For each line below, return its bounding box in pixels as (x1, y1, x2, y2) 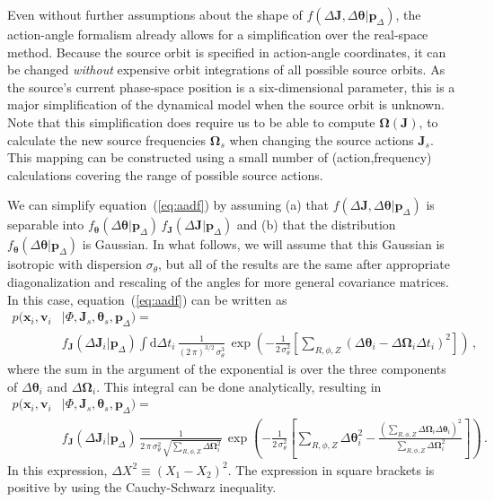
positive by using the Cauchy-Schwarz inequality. (7, 478, 277, 497)
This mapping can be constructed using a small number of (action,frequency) (7, 148, 432, 167)
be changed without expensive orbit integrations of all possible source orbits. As (7, 60, 445, 79)
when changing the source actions (229, 130, 414, 149)
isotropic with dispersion (7, 255, 143, 273)
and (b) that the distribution (236, 215, 396, 234)
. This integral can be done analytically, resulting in (96, 376, 382, 395)
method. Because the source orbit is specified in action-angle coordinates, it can (7, 42, 446, 61)
